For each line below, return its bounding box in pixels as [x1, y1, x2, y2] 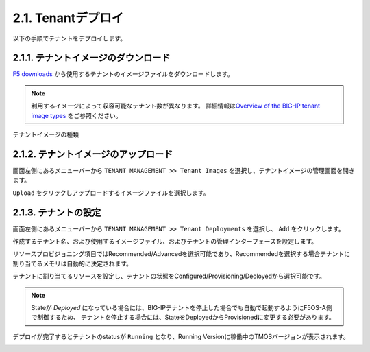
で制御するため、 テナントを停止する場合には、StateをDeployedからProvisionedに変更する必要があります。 [31, 313, 335, 322]
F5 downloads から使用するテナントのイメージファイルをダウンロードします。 [12, 70, 234, 78]
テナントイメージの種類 [12, 130, 79, 139]
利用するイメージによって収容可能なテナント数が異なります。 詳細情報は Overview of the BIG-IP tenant [31, 102, 321, 110]
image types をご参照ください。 [31, 111, 122, 119]
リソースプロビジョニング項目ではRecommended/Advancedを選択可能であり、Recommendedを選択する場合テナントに [12, 250, 351, 258]
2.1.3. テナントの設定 [12, 207, 101, 218]
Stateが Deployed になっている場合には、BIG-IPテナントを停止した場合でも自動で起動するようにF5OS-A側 [31, 303, 332, 312]
